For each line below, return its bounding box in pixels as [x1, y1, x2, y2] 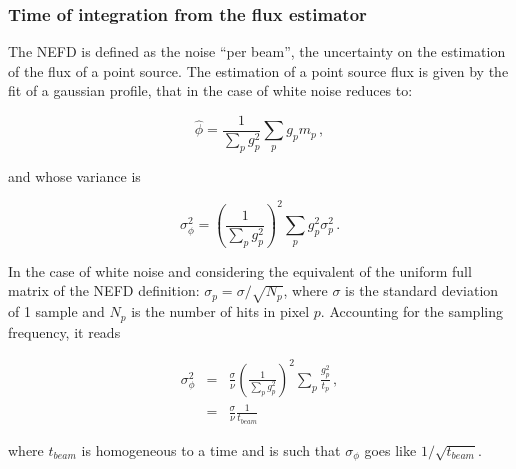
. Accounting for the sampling [320, 301, 503, 322]
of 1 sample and [8, 301, 105, 322]
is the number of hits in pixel [131, 301, 310, 322]
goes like [364, 439, 417, 460]
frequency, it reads [8, 321, 121, 342]
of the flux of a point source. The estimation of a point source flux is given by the [8, 60, 509, 81]
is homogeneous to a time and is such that [81, 439, 341, 460]
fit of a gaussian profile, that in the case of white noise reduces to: [8, 80, 413, 101]
